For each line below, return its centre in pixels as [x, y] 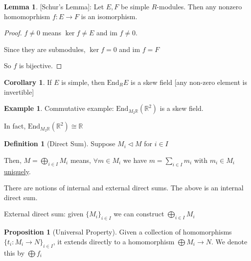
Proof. [13, 33]
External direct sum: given [44, 214]
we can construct [139, 214]
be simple [135, 6]
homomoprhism [27, 16]
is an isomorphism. [109, 16]
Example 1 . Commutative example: [59, 108]
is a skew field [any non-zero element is [189, 82]
